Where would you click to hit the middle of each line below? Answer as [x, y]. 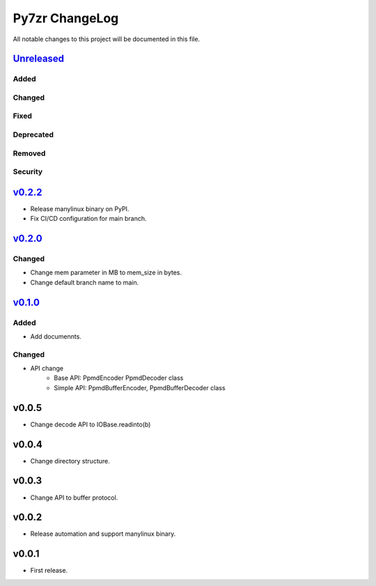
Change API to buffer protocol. [74, 498]
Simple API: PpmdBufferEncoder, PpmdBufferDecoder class [140, 387]
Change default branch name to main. [85, 282]
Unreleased [39, 59]
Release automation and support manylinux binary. [103, 534]
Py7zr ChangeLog [66, 18]
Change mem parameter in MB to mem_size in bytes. [106, 272]
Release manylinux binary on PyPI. [80, 208]
